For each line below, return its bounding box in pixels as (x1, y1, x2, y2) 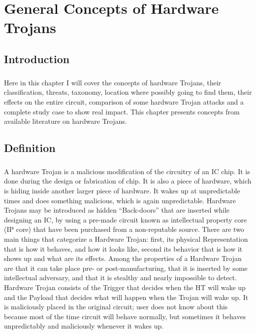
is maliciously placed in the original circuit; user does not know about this (4, 301, 228, 312)
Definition (4, 140, 56, 155)
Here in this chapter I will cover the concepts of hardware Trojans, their (4, 77, 222, 87)
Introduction (4, 51, 70, 66)
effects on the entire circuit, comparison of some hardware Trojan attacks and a (4, 96, 244, 107)
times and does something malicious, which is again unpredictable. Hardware (4, 195, 236, 205)
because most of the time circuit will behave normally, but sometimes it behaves (4, 311, 246, 321)
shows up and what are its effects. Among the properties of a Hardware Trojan (4, 253, 242, 263)
